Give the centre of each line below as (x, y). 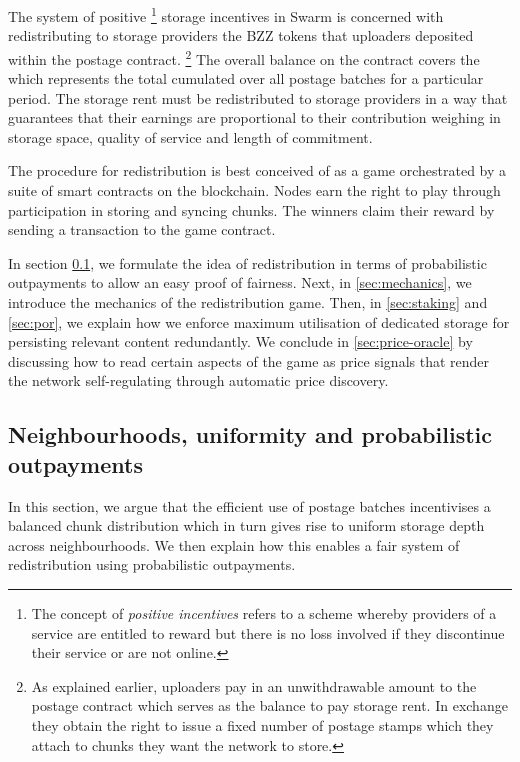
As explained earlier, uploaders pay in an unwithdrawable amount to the (254, 685)
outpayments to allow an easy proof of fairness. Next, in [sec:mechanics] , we (240, 282)
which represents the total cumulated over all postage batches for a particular (246, 78)
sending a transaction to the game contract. (142, 229)
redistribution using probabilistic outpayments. (152, 564)
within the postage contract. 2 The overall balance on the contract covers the (244, 57)
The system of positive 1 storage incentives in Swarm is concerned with (226, 14)
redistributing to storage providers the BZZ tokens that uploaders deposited (241, 35)
